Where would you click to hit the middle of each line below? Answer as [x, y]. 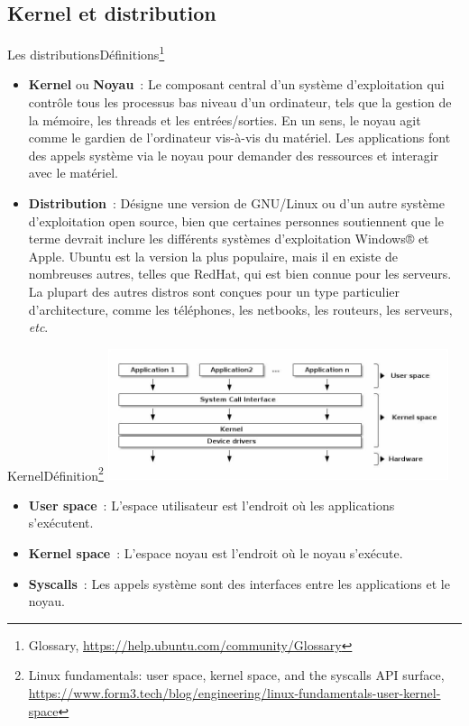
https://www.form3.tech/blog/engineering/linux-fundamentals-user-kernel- [234, 693]
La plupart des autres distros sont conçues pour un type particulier [214, 291]
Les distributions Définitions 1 [86, 53]
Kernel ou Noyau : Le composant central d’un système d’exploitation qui [236, 84]
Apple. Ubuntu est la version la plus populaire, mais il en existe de [213, 256]
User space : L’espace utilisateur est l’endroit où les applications [212, 505]
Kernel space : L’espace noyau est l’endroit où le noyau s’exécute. [216, 553]
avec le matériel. [73, 173]
